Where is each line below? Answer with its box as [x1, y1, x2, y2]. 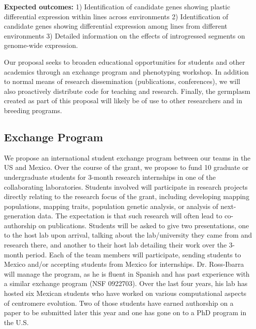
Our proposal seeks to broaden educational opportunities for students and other [4, 56, 245, 67]
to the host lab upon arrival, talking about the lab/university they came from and [4, 230, 252, 240]
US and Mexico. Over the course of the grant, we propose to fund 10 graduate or [4, 162, 249, 172]
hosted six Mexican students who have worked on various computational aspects [4, 288, 247, 298]
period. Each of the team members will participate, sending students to [25, 249, 241, 259]
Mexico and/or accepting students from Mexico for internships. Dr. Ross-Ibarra [4, 259, 244, 269]
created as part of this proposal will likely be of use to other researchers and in [4, 95, 242, 106]
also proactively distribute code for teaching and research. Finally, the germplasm [4, 85, 251, 96]
